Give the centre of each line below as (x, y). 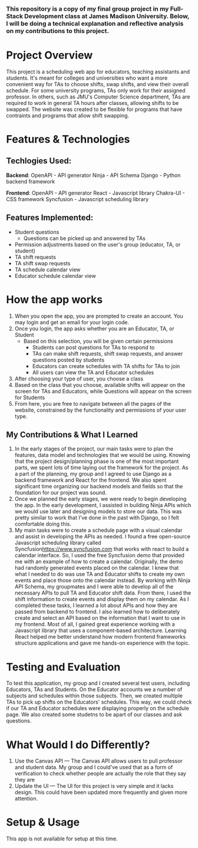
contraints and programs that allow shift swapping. (68, 115)
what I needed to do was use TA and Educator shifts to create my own (100, 574)
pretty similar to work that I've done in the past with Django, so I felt (97, 518)
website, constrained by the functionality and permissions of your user (100, 410)
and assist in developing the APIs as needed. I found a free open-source (102, 537)
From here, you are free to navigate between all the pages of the (93, 403)
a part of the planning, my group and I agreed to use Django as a (93, 474)
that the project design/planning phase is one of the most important (97, 461)
